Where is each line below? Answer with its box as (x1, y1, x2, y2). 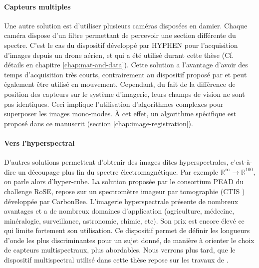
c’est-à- (231, 157, 253, 167)
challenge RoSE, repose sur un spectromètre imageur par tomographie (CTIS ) (4, 186, 245, 196)
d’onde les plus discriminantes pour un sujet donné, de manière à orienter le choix (4, 235, 255, 245)
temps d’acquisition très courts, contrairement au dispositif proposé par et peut (4, 69, 247, 79)
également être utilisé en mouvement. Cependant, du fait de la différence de (4, 79, 236, 89)
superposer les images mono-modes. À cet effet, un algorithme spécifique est (4, 108, 237, 119)
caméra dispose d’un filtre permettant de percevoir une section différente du (4, 30, 236, 40)
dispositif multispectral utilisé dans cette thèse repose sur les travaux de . (4, 255, 229, 265)
